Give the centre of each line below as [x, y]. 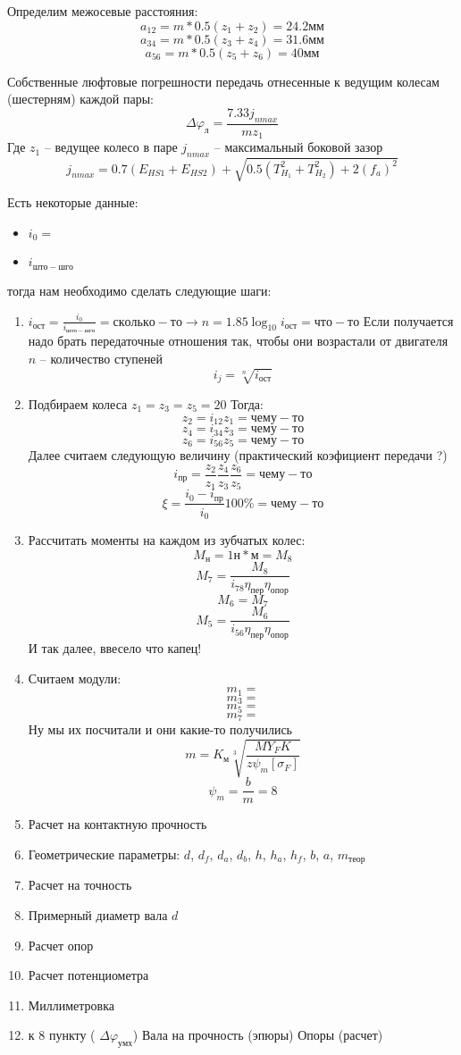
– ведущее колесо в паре [111, 147]
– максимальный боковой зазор [298, 147]
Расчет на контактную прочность [117, 824]
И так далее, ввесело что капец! [115, 648]
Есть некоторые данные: [73, 202]
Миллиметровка [71, 1005]
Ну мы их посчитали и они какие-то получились [160, 729]
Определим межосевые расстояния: [103, 11]
